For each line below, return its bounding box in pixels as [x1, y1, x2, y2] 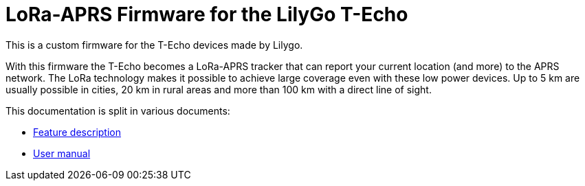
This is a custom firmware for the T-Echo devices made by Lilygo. [5, 38, 303, 51]
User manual [33, 147, 91, 159]
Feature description [33, 126, 121, 138]
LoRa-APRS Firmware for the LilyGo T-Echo [5, 3, 408, 26]
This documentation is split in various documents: [5, 104, 230, 117]
